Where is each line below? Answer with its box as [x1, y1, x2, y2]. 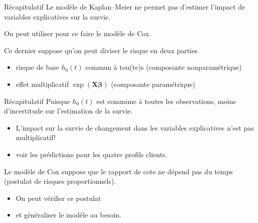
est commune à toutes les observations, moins [96, 95, 236, 106]
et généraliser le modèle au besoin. [16, 209, 122, 220]
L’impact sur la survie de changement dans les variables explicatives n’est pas [16, 122, 254, 133]
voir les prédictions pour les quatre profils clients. [16, 149, 167, 159]
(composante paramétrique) [111, 78, 195, 89]
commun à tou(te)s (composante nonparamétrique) [85, 62, 242, 72]
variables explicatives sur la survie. [4, 11, 111, 22]
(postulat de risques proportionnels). [4, 176, 116, 186]
